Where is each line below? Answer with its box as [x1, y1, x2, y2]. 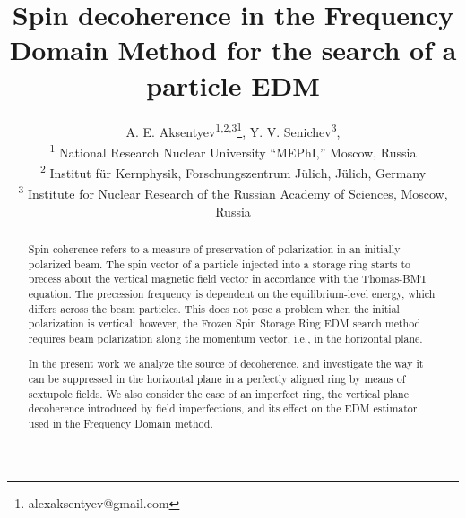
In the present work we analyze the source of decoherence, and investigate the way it [28, 356, 424, 371]
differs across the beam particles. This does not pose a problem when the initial [28, 301, 400, 316]
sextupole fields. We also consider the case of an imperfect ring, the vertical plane [28, 386, 410, 401]
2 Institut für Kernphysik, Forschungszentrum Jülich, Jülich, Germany [39, 161, 427, 182]
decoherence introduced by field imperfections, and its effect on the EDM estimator [28, 401, 418, 416]
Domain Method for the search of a [9, 31, 457, 68]
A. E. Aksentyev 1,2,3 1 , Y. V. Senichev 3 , [125, 119, 341, 140]
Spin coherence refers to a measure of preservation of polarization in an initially [28, 241, 401, 256]
